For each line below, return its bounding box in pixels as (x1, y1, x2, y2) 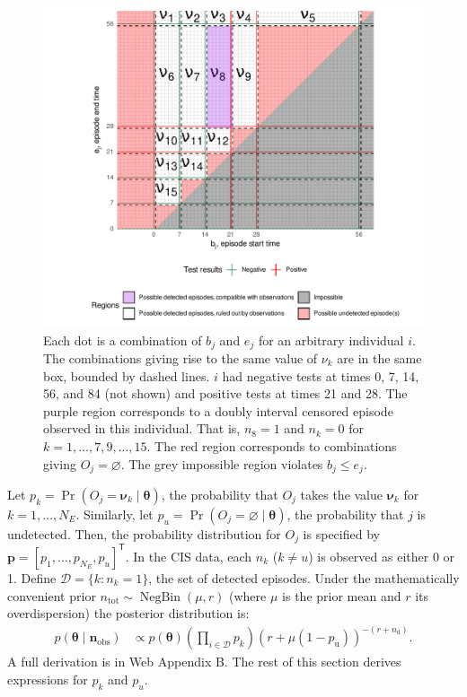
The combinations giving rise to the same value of (43, 348, 318, 367)
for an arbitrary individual (258, 330, 404, 349)
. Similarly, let (75, 504, 154, 523)
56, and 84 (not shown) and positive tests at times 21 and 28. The (43, 384, 408, 403)
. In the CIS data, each (125, 546, 252, 565)
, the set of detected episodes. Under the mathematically (148, 568, 460, 587)
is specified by (303, 524, 380, 543)
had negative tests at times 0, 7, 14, (222, 366, 419, 385)
